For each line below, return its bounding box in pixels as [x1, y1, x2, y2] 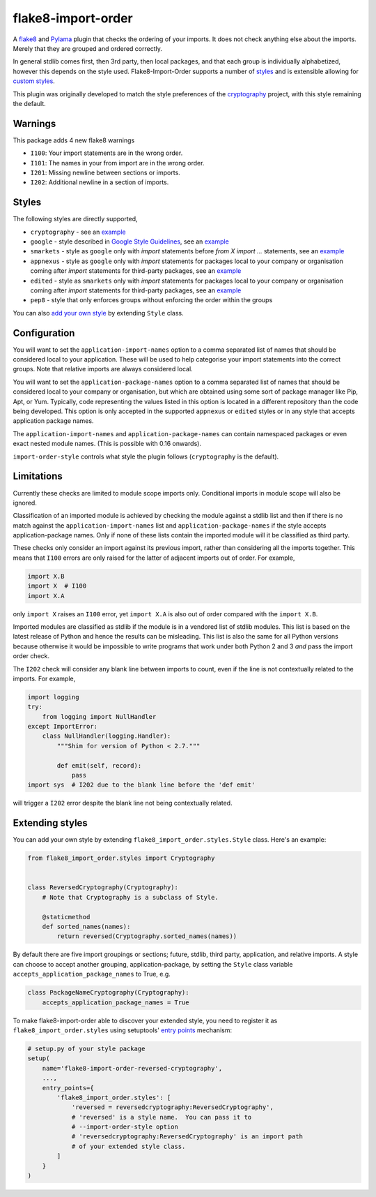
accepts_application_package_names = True [42, 998, 189, 1006]
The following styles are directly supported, [13, 215, 139, 223]
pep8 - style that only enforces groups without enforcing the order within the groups [30, 296, 273, 304]
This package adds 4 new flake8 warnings [13, 136, 135, 144]
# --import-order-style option [71, 1123, 179, 1131]
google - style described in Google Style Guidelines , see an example [30, 237, 229, 246]
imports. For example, [13, 674, 76, 683]
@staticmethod [42, 913, 91, 921]
